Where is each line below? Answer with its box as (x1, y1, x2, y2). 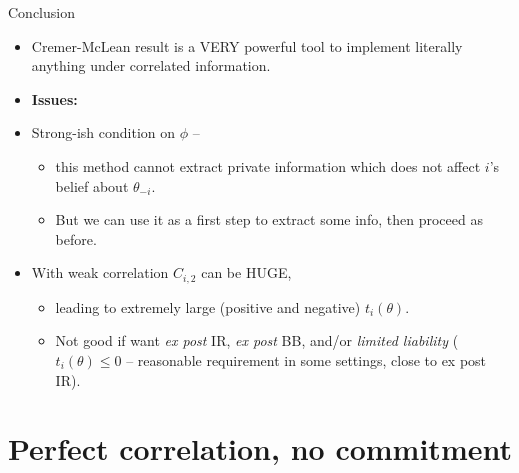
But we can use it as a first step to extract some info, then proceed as (55, 209, 483, 230)
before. (55, 228, 97, 249)
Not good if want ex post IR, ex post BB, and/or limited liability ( (55, 330, 459, 351)
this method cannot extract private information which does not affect (55, 155, 481, 176)
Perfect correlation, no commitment (8, 428, 512, 469)
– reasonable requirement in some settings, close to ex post (126, 349, 487, 370)
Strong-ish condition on (31, 122, 176, 143)
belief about (55, 175, 129, 196)
